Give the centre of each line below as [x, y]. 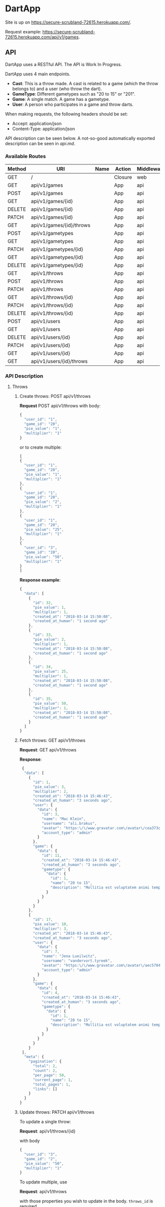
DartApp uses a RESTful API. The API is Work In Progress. [64, 64]
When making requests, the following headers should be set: [67, 114]
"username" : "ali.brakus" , [69, 823]
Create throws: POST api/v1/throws [55, 396]
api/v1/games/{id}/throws [61, 226]
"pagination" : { [45, 1062]
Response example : [40, 580]
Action [123, 169]
